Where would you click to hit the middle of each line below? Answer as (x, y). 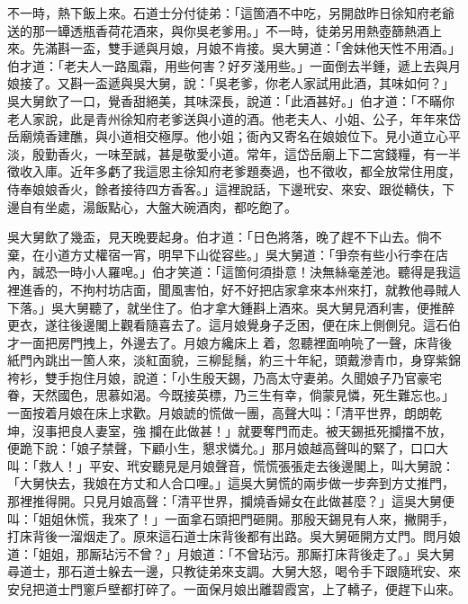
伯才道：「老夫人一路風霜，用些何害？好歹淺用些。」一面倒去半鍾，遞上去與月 (234, 65)
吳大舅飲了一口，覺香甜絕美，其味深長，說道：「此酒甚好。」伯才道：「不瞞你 (231, 100)
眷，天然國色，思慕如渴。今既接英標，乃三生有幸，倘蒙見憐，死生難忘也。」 (231, 395)
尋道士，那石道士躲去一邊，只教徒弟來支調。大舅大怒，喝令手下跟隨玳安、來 (234, 571)
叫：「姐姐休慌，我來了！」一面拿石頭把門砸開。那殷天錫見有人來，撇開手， (231, 518)
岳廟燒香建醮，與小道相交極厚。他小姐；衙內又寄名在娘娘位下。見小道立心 (228, 136)
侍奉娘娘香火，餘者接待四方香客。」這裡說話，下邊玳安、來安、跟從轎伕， (225, 188)
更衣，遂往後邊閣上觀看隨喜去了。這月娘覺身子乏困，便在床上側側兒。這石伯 (234, 325)
